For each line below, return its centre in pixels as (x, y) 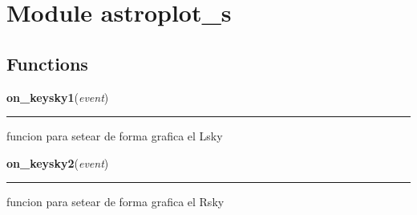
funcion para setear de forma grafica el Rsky (115, 202)
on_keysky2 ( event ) (58, 162)
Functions (47, 63)
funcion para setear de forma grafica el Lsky (115, 136)
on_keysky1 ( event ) (58, 97)
